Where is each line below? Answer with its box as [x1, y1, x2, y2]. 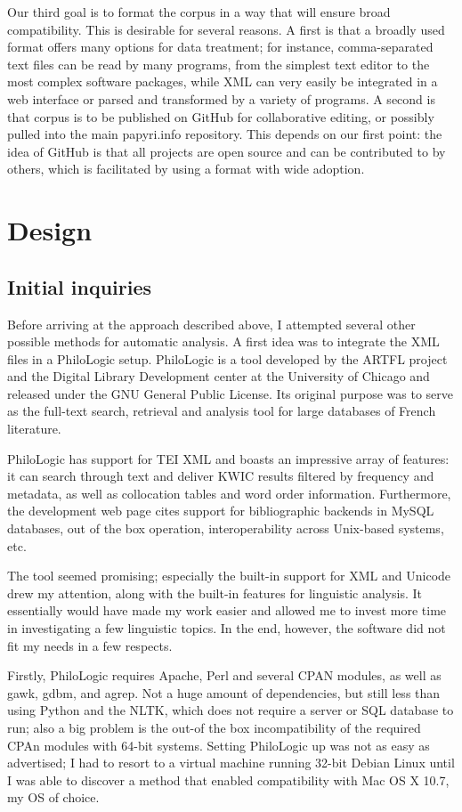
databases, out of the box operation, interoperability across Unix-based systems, [7, 519, 444, 538]
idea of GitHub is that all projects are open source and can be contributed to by [7, 142, 446, 160]
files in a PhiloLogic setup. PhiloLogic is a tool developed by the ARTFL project [7, 349, 448, 368]
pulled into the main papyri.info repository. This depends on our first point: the [7, 125, 442, 143]
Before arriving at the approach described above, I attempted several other [7, 314, 416, 333]
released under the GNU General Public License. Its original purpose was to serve [7, 384, 453, 402]
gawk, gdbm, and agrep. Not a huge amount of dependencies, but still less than [7, 683, 441, 702]
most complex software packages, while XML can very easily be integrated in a [7, 72, 438, 91]
